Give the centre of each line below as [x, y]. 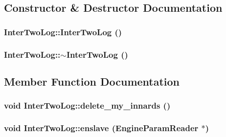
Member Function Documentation [92, 81]
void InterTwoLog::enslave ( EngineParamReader [101, 128]
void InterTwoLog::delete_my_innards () [87, 105]
